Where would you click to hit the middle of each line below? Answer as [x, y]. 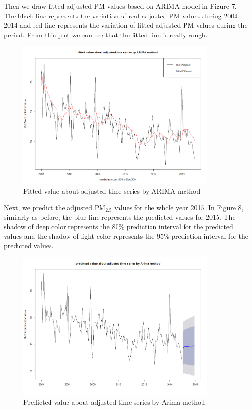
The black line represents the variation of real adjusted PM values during [113, 15]
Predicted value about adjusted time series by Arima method [114, 401]
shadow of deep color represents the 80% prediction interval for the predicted [118, 226]
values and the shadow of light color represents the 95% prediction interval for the [126, 236]
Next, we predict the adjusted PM [55, 207]
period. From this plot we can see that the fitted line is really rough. [106, 34]
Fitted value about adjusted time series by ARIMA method [112, 191]
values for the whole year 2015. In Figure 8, [179, 207]
